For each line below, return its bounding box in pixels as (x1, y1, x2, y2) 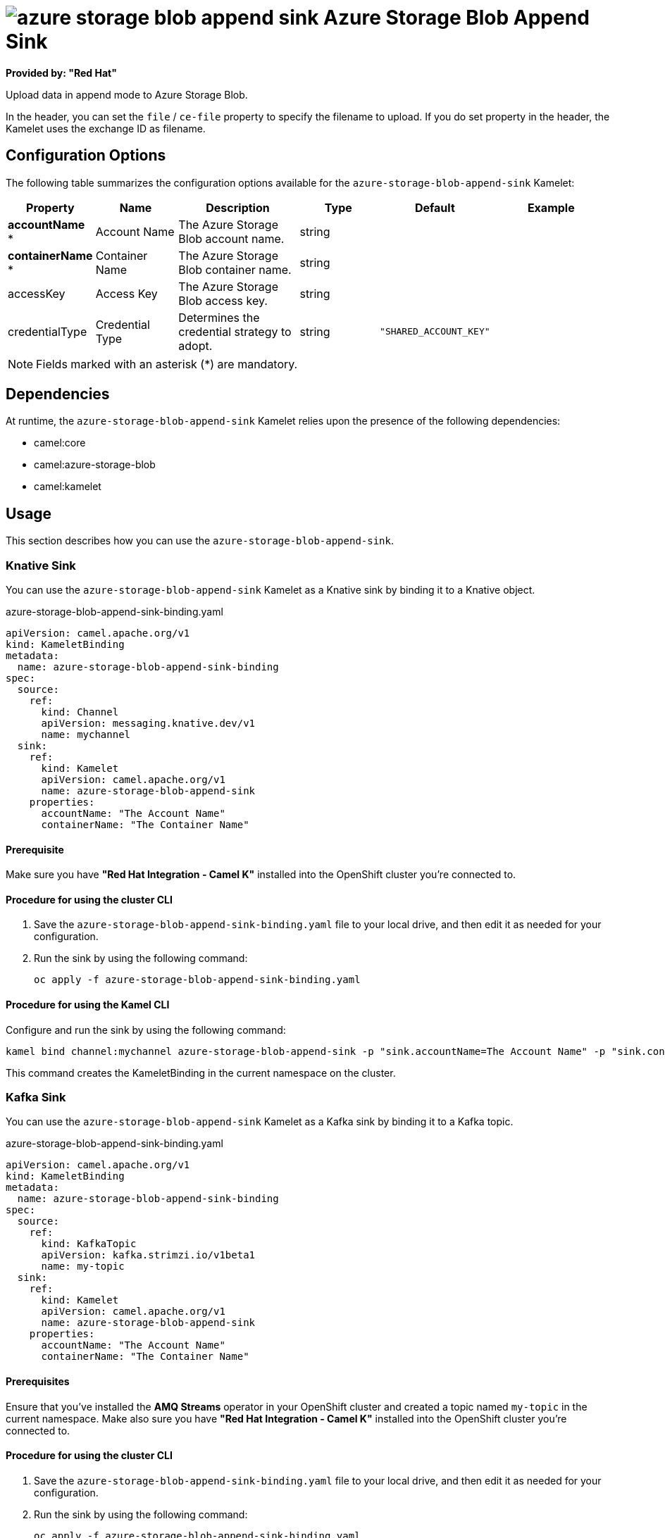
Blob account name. (178, 231, 285, 246)
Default (414, 200, 455, 215)
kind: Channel (41, 706, 119, 718)
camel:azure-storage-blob (34, 458, 156, 471)
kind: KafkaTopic (41, 1238, 137, 1250)
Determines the (178, 310, 260, 325)
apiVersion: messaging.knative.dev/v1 (41, 718, 256, 730)
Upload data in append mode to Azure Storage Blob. (6, 88, 248, 101)
